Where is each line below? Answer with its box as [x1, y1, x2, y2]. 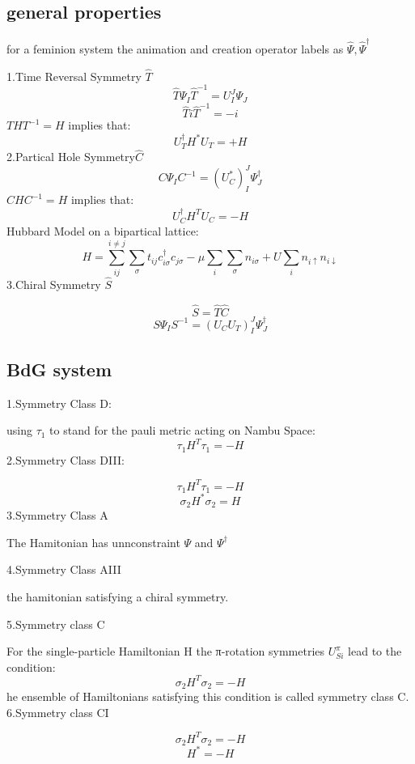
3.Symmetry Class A [6, 507, 108, 524]
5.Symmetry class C [6, 615, 105, 632]
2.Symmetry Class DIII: [6, 451, 125, 468]
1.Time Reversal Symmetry [6, 67, 142, 84]
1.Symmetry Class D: [6, 394, 112, 411]
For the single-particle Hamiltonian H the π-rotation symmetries [6, 643, 325, 660]
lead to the [348, 643, 402, 660]
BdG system [6, 356, 112, 381]
